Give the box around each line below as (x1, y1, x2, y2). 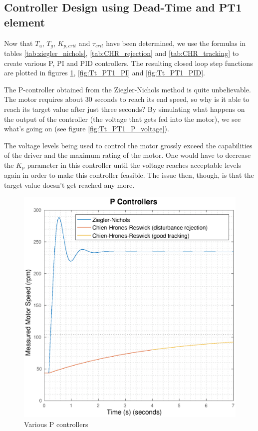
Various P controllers (24, 419, 88, 429)
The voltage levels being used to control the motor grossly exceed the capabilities (4, 140, 253, 150)
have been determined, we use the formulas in (106, 37, 246, 48)
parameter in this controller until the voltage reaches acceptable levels (27, 159, 241, 170)
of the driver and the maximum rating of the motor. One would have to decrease (4, 150, 251, 160)
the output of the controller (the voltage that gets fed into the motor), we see (4, 113, 241, 124)
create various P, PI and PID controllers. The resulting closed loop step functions (4, 57, 253, 68)
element (4, 14, 45, 29)
